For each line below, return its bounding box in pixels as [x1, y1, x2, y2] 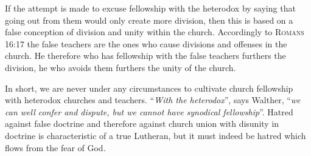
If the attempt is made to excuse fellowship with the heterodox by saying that [5, 2, 296, 14]
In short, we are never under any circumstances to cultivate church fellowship [5, 81, 293, 94]
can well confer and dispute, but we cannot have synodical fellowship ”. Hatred [5, 105, 293, 118]
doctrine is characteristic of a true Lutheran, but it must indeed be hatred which [5, 129, 306, 141]
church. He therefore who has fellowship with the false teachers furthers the [5, 49, 286, 62]
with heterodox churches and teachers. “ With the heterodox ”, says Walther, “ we [5, 93, 301, 106]
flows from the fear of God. [5, 141, 106, 154]
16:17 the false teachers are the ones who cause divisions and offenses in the [5, 37, 287, 50]
